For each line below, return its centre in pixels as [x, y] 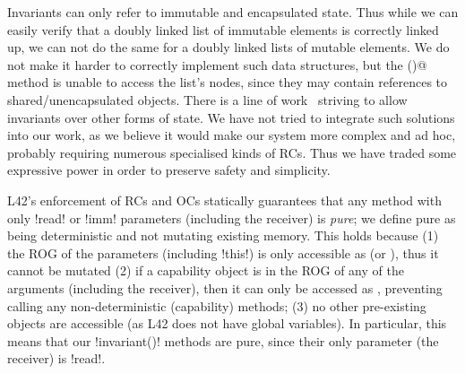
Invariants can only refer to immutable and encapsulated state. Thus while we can [233, 12]
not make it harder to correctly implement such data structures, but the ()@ [217, 64]
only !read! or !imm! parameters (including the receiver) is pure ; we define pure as [232, 217]
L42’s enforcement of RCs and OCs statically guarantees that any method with [224, 200]
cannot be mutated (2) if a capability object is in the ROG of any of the [206, 270]
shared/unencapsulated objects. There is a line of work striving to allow [207, 99]
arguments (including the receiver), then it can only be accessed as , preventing [225, 287]
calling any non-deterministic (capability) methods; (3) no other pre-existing [217, 305]
